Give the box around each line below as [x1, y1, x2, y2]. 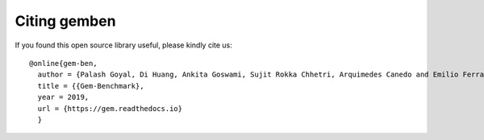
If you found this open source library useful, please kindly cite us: [15, 40, 233, 50]
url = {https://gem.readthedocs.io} [37, 104, 183, 113]
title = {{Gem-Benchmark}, [37, 81, 144, 90]
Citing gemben [15, 12, 116, 30]
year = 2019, [37, 93, 90, 102]
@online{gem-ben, [29, 59, 98, 68]
